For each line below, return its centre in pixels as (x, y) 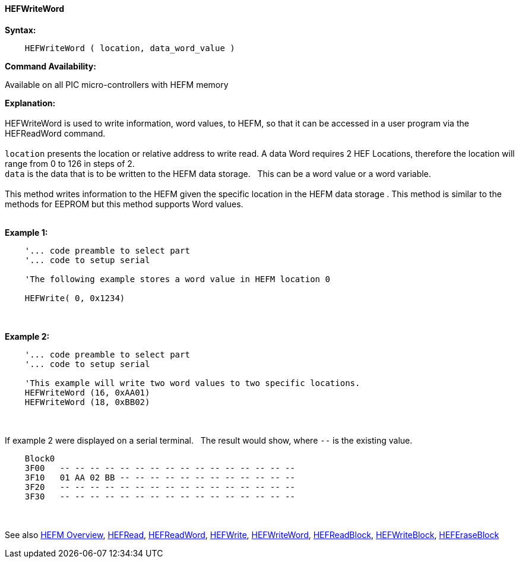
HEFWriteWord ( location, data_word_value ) (130, 48)
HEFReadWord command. (55, 133)
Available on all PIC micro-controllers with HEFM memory (117, 84)
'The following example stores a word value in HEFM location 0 (177, 279)
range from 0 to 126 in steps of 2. (70, 163)
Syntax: (20, 30)
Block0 (40, 458)
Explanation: (30, 103)
